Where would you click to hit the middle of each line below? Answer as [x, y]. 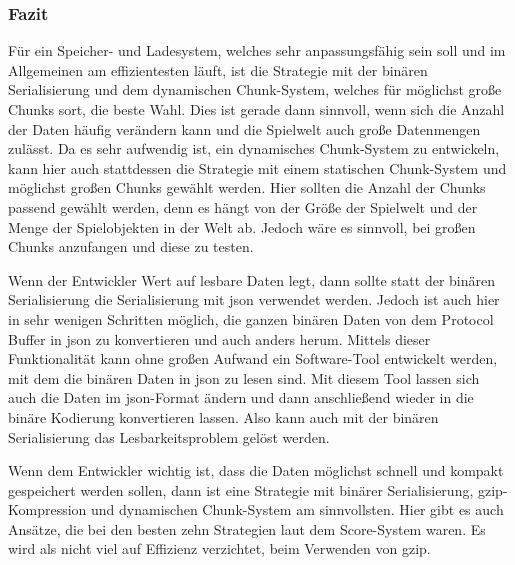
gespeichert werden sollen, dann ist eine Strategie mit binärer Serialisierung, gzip [255, 489]
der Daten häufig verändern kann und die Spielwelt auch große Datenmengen [244, 128]
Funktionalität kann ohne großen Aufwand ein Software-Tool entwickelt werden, [253, 358]
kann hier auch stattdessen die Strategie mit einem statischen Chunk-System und [257, 167]
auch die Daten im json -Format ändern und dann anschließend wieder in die [241, 397]
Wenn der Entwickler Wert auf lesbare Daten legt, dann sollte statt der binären [251, 279]
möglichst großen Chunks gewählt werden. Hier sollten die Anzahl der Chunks [247, 187]
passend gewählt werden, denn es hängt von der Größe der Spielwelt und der [243, 206]
